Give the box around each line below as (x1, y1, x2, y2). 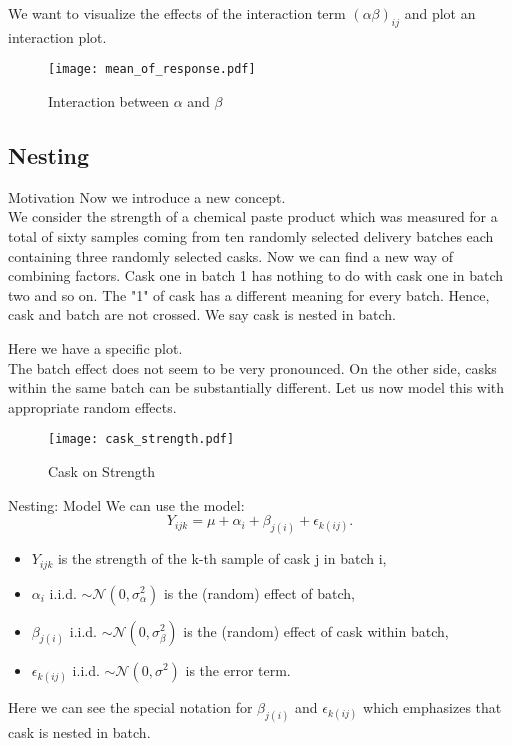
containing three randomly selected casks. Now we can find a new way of (8, 245, 454, 266)
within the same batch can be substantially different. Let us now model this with (8, 377, 505, 398)
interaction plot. (8, 26, 107, 47)
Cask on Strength (48, 461, 156, 482)
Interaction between (48, 91, 169, 112)
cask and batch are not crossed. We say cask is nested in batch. (8, 304, 396, 325)
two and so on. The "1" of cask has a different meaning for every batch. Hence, (8, 284, 490, 305)
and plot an (404, 3, 476, 23)
